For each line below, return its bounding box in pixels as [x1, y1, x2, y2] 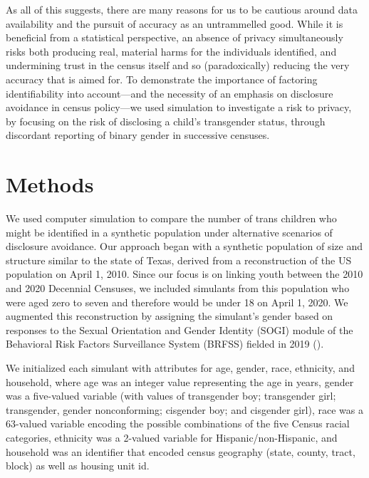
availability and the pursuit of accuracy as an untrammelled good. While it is [6, 16, 343, 31]
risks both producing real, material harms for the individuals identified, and [6, 43, 337, 58]
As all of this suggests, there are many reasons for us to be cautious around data [6, 2, 358, 16]
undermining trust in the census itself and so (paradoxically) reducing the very [6, 58, 350, 73]
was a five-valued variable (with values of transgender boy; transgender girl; [6, 388, 336, 403]
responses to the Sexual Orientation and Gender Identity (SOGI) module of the [6, 322, 353, 337]
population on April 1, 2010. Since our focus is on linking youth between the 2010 [6, 266, 363, 281]
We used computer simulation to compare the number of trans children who [6, 211, 337, 226]
